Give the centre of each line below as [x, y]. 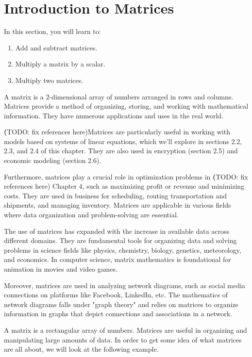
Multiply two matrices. [49, 80]
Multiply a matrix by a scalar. [60, 64]
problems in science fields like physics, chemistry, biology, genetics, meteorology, [123, 250]
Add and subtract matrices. [56, 47]
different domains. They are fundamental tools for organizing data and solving [120, 240]
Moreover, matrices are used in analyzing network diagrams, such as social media [125, 285]
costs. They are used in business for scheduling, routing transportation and [115, 195]
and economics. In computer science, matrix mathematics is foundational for [118, 259]
